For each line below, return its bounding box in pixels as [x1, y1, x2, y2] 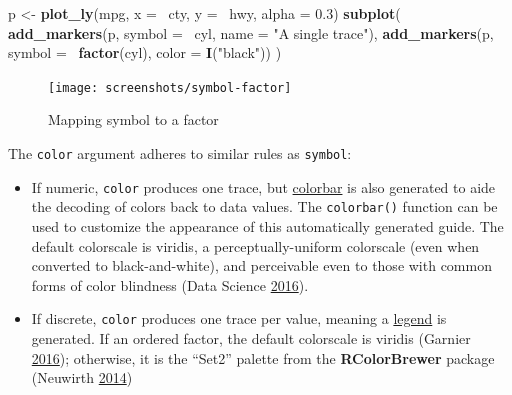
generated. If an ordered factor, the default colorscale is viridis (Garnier [31, 328, 471, 349]
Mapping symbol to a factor [48, 109, 219, 130]
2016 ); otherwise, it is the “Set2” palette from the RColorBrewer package [31, 347, 495, 368]
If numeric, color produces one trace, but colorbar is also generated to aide [31, 176, 496, 197]
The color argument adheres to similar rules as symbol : [8, 143, 352, 164]
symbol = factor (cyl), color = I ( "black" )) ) [8, 42, 282, 63]
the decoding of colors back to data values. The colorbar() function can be [31, 196, 498, 217]
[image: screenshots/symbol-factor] [48, 80, 292, 95]
